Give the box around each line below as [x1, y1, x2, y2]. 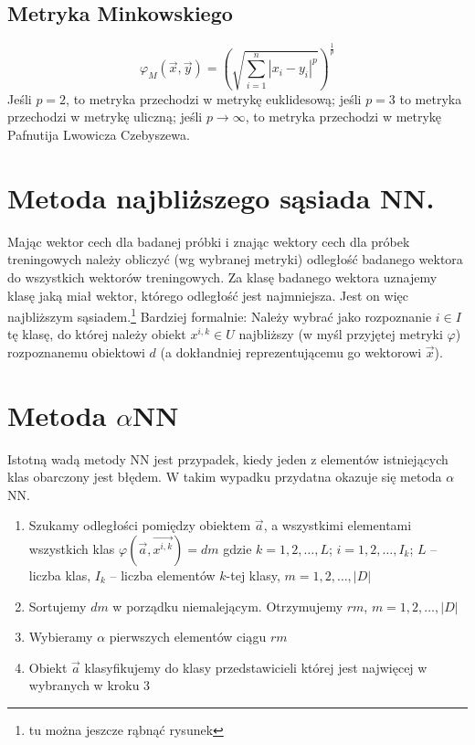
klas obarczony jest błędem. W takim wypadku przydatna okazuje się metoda [7, 467, 442, 486]
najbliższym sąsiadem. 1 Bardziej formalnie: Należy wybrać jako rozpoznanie [7, 304, 432, 325]
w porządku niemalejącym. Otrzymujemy [112, 596, 343, 615]
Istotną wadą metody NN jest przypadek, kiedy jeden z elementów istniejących [7, 449, 449, 468]
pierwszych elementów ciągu [109, 627, 267, 646]
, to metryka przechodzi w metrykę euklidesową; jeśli [66, 89, 362, 108]
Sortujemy [28, 596, 87, 615]
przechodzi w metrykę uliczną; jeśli [7, 107, 203, 126]
